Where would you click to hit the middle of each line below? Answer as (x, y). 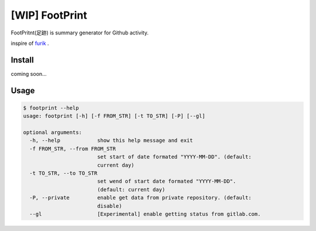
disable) (109, 206)
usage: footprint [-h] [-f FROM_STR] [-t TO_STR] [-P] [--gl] (114, 116)
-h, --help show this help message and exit (111, 141)
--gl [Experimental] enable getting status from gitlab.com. (145, 214)
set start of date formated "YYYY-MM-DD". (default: (174, 157)
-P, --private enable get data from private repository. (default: (140, 198)
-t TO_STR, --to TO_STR (63, 173)
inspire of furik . (30, 43)
